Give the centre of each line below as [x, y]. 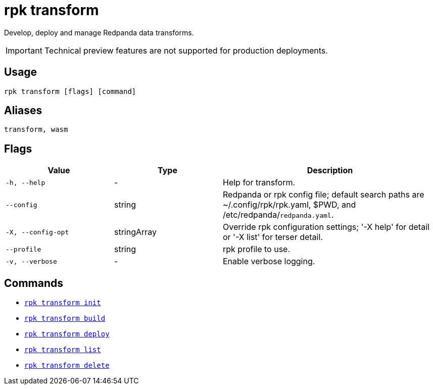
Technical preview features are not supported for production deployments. [186, 50]
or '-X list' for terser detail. [273, 237]
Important [24, 50]
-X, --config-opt [37, 232]
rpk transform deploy [67, 334]
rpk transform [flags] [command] [70, 91]
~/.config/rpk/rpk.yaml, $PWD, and [290, 205]
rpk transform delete [67, 366]
